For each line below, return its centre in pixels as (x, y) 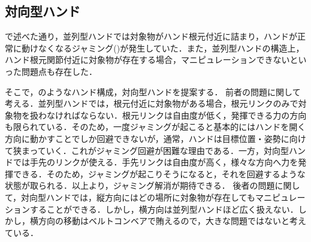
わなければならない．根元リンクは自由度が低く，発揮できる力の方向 (172, 115)
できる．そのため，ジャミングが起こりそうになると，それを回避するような (159, 173)
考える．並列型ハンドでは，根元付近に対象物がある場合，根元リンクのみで (152, 103)
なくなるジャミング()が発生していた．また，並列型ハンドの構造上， (171, 48)
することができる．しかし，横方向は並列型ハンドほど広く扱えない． (164, 209)
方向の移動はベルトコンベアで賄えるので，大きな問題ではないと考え (172, 221)
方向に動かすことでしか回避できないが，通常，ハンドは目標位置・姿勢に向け (155, 138)
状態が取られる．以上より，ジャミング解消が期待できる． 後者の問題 (140, 185)
